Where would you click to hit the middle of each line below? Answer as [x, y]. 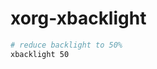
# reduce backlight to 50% [66, 45]
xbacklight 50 [40, 54]
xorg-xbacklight [78, 18]
